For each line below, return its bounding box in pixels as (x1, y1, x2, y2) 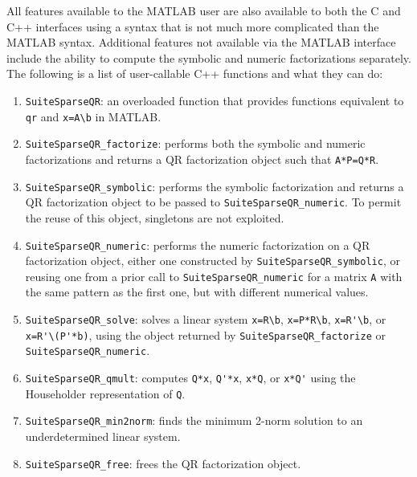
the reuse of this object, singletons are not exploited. (25, 209, 284, 226)
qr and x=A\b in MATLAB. (25, 108, 161, 124)
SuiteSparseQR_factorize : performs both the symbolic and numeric (25, 135, 366, 152)
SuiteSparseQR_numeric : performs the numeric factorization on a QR (25, 236, 370, 253)
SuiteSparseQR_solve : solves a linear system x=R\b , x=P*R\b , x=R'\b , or (25, 311, 386, 328)
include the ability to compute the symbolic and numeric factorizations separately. (6, 49, 411, 66)
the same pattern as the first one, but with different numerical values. (25, 283, 369, 300)
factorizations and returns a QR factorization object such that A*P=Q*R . (25, 150, 379, 167)
